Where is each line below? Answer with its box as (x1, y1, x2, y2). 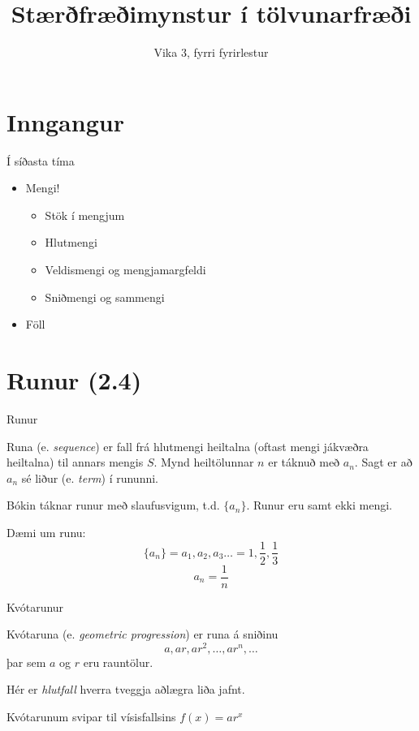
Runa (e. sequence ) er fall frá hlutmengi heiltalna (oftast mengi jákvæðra (6, 437, 369, 454)
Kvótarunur (6, 598, 64, 615)
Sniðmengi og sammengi (45, 288, 165, 305)
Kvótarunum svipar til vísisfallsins (6, 708, 176, 725)
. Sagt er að (354, 454, 413, 471)
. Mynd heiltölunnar (153, 454, 254, 471)
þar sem (6, 653, 46, 670)
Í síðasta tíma (6, 152, 75, 169)
